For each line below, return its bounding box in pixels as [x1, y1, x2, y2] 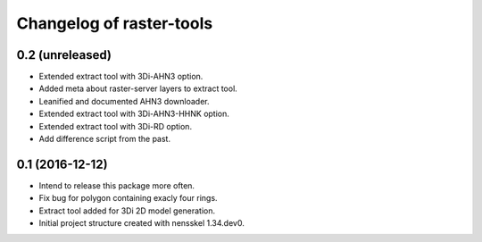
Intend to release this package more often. [38, 179, 195, 191]
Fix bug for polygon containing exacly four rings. [38, 193, 218, 204]
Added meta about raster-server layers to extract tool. [38, 83, 238, 94]
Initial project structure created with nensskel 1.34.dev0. [38, 218, 245, 229]
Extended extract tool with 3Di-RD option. [38, 121, 192, 131]
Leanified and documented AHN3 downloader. [38, 96, 210, 106]
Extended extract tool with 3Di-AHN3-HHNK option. [38, 108, 229, 120]
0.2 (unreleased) [16, 47, 112, 63]
